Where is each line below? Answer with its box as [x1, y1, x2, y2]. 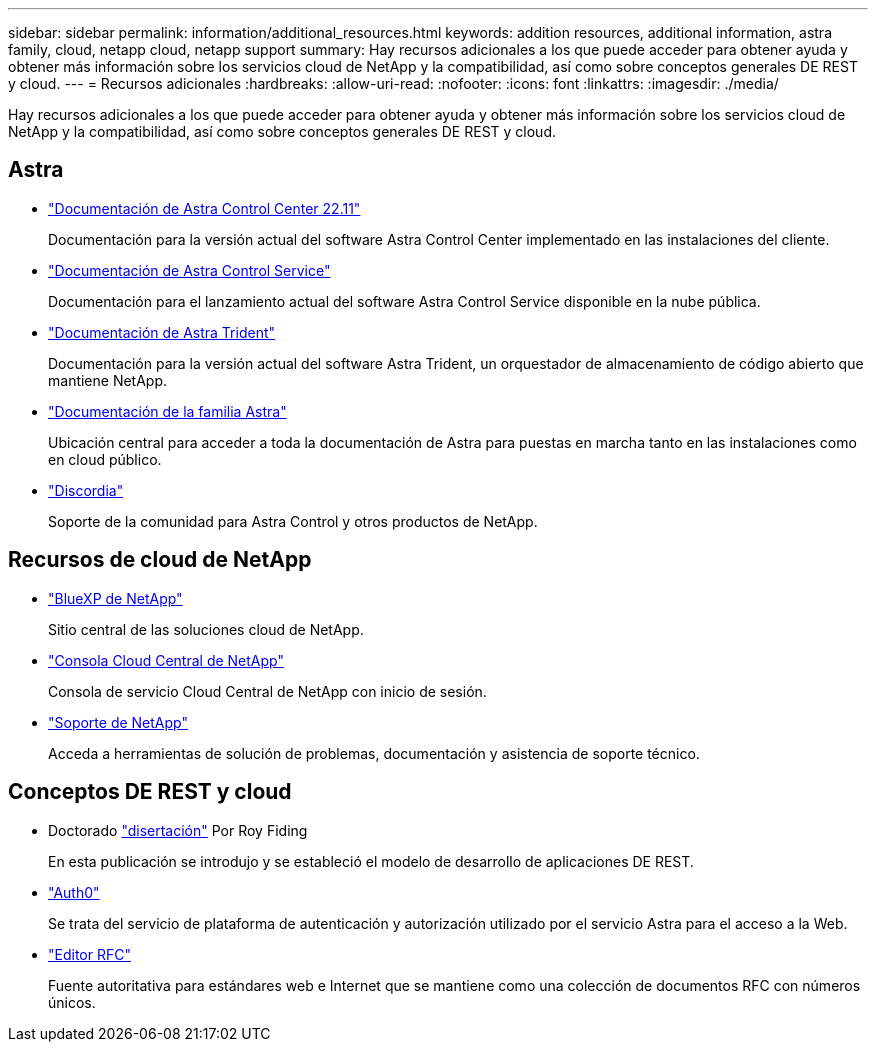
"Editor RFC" [48, 945, 131, 963]
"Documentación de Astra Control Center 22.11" [48, 199, 361, 217]
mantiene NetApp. [48, 371, 168, 389]
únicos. [48, 993, 96, 1011]
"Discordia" [48, 481, 124, 499]
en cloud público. [48, 450, 162, 468]
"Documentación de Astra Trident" [48, 323, 276, 341]
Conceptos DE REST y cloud [8, 779, 292, 805]
